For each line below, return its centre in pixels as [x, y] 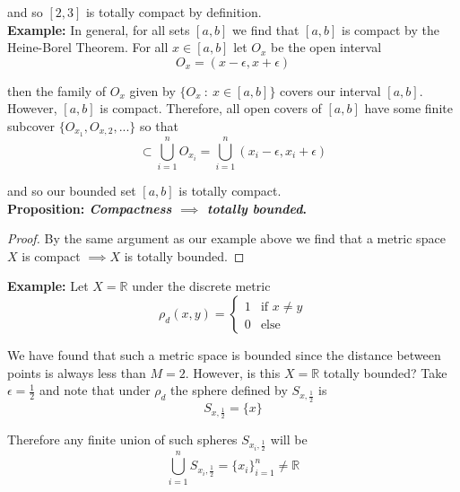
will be [289, 439]
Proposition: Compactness [90, 208]
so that [159, 125]
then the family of [57, 90]
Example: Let [48, 286]
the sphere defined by [229, 390]
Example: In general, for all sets [99, 29]
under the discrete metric [201, 286]
